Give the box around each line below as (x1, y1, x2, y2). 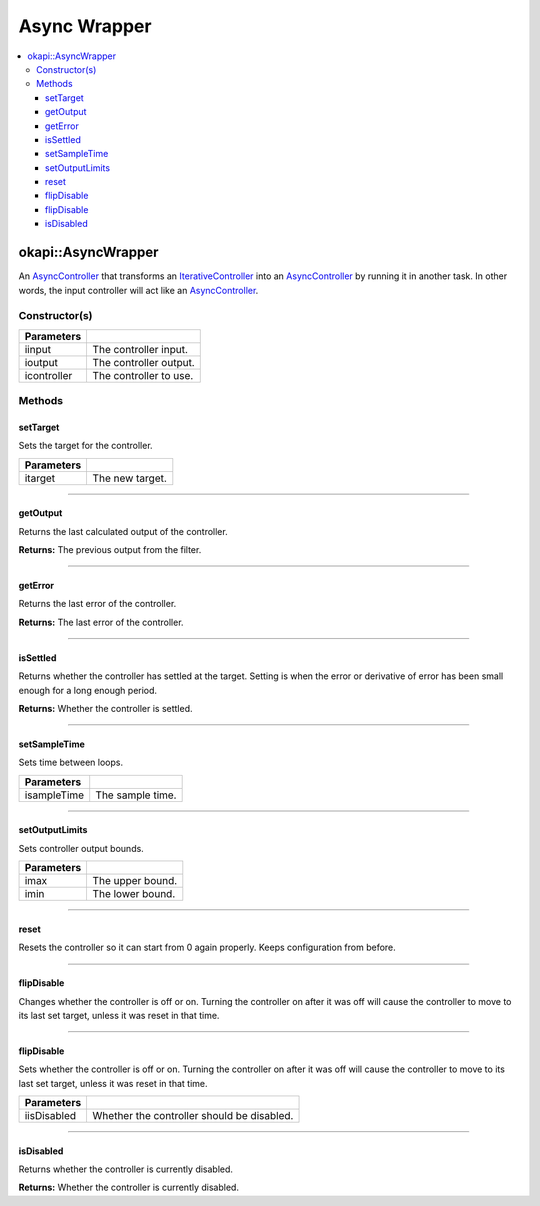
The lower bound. (92, 887, 176, 901)
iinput (24, 342, 52, 356)
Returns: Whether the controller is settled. (18, 702, 194, 714)
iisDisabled (24, 1109, 77, 1123)
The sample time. (95, 788, 177, 802)
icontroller (24, 368, 73, 382)
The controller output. (92, 355, 195, 369)
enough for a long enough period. (18, 684, 158, 696)
